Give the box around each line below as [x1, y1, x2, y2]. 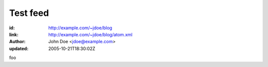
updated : [9, 45, 29, 52]
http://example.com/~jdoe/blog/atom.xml [48, 31, 133, 37]
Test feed [9, 7, 49, 18]
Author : [9, 39, 26, 45]
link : [9, 31, 19, 37]
